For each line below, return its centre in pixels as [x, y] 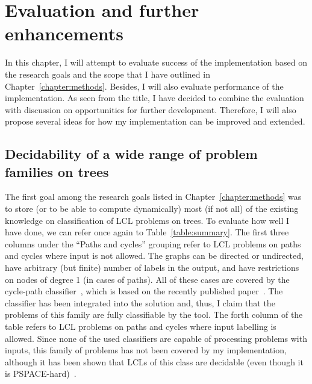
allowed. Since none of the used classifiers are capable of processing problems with [156, 338]
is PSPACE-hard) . [41, 373]
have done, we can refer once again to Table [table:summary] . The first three [147, 232]
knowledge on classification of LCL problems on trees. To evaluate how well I [147, 220]
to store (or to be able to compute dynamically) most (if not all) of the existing [152, 209]
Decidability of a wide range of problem [131, 154]
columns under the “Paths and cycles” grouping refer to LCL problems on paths [153, 243]
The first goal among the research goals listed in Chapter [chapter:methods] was [153, 197]
